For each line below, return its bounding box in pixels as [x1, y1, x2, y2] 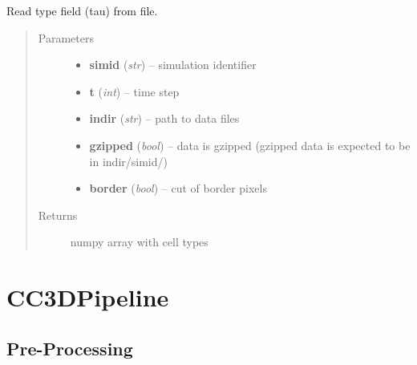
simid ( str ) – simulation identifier [89, 56, 257, 73]
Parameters [38, 29, 94, 46]
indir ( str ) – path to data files [89, 110, 240, 127]
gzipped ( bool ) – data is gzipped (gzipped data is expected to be [89, 136, 411, 153]
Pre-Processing [6, 335, 133, 360]
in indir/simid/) [89, 152, 168, 169]
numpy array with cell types [70, 233, 208, 250]
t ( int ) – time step [89, 83, 180, 99]
